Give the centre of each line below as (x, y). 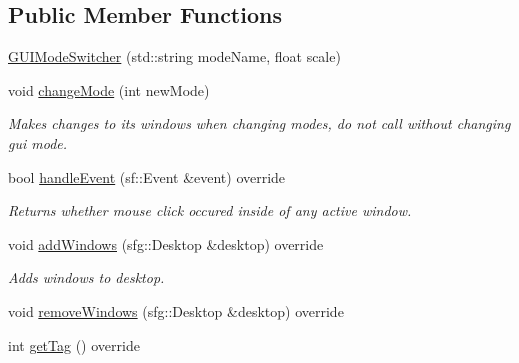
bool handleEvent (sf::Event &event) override (147, 176)
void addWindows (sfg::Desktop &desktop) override (166, 243)
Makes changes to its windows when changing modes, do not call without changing (259, 123)
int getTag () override (74, 344)
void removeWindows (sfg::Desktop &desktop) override (176, 310)
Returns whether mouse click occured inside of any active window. (210, 210)
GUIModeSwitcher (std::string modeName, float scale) (174, 56)
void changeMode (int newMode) (109, 89)
